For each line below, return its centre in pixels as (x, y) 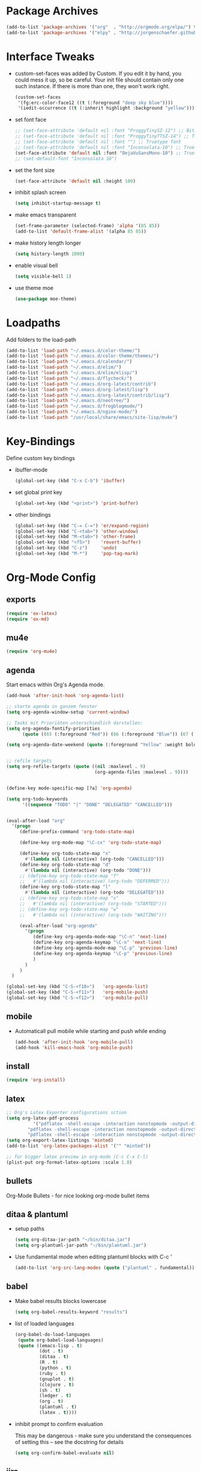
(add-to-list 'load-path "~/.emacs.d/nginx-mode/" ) (72, 412)
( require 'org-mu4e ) (32, 652)
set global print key (39, 492)
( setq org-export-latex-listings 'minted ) (60, 1140)
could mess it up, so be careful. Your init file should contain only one (99, 80)
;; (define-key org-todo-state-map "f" (69, 876)
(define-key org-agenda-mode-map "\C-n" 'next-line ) (100, 937)
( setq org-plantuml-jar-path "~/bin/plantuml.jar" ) (80, 1245)
